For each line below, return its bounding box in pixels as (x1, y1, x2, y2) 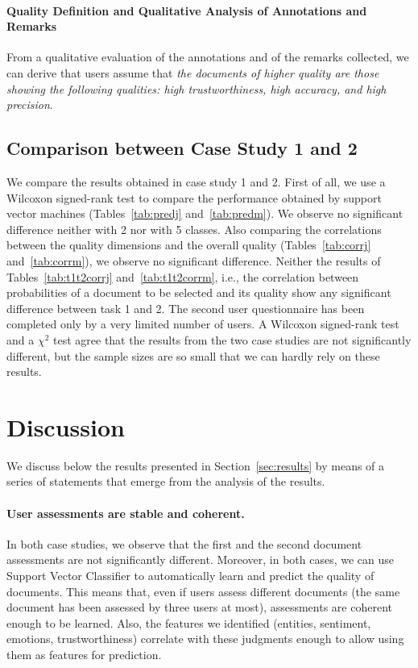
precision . (6, 96, 53, 113)
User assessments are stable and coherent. (6, 504, 245, 521)
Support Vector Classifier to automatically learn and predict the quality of (6, 566, 375, 583)
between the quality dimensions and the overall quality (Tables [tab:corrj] (6, 236, 371, 253)
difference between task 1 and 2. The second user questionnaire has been (6, 299, 365, 316)
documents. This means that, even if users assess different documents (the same (6, 582, 400, 599)
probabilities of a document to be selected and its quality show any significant (6, 284, 391, 301)
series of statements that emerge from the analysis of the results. (6, 473, 325, 490)
